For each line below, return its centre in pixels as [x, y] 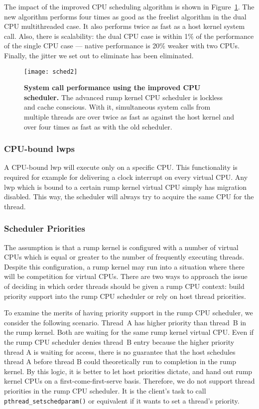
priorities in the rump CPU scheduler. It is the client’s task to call [105, 390]
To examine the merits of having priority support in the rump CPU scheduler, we [129, 313]
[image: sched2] [51, 71]
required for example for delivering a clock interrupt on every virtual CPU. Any [126, 177]
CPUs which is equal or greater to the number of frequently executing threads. [124, 257]
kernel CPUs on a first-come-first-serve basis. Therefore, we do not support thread [129, 381]
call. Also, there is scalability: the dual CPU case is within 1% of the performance [129, 36]
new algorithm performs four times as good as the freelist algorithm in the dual [125, 16]
